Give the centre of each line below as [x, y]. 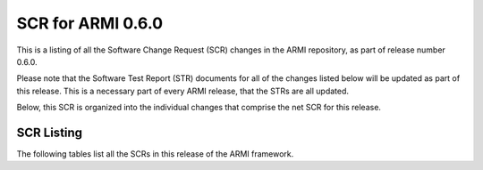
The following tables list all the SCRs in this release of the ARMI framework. [155, 154]
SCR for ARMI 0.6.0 [90, 23]
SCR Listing [50, 132]
